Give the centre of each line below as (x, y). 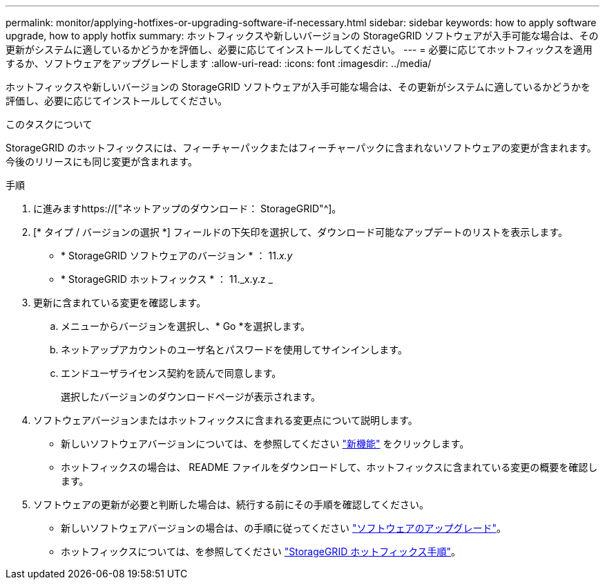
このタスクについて (49, 124)
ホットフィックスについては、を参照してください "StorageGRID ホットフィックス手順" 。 (261, 551)
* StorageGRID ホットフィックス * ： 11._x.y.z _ (167, 279)
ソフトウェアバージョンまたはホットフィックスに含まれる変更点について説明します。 (225, 420)
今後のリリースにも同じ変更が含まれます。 (102, 161)
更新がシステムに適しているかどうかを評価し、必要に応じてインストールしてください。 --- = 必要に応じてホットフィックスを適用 (299, 49)
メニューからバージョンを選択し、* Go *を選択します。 (186, 326)
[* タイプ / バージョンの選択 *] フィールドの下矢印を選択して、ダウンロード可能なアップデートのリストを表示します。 (300, 232)
